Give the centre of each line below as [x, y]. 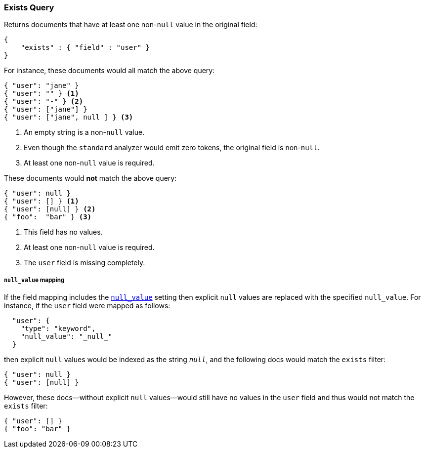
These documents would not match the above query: [90, 178]
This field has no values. [63, 232]
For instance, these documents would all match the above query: [109, 71]
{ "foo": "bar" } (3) [48, 217]
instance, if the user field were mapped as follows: [87, 306]
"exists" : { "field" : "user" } [85, 48]
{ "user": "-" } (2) [44, 102]
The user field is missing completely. [85, 263]
